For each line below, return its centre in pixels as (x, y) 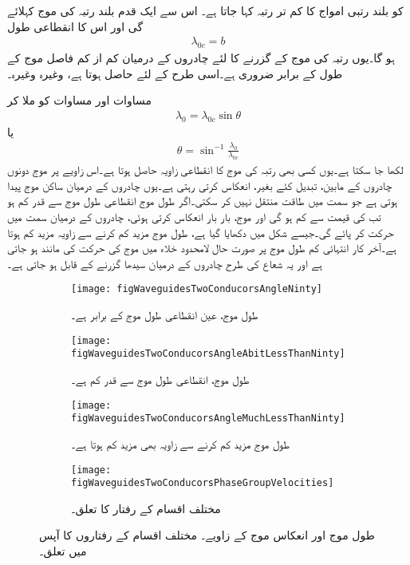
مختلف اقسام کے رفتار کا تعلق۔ (146, 508)
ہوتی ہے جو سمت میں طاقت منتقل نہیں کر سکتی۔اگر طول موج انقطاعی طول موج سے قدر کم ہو (203, 201)
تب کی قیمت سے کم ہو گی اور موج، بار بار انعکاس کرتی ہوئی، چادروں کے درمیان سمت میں (194, 217)
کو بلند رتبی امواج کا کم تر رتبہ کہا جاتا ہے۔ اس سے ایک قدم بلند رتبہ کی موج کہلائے (205, 10)
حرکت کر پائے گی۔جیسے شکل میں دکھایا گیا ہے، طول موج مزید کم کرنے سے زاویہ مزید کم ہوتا (201, 232)
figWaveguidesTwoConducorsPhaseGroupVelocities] (203, 483)
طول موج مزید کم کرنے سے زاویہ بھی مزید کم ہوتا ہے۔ (181, 443)
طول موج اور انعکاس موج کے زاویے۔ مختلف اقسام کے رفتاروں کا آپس (207, 535)
